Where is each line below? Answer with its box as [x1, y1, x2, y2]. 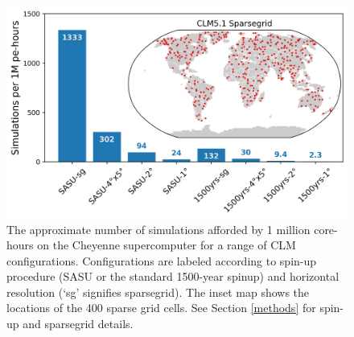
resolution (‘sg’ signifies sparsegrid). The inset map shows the [6, 283, 310, 300]
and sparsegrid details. [23, 315, 134, 332]
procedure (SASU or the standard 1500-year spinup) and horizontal [6, 268, 340, 285]
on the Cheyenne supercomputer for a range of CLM [37, 236, 296, 253]
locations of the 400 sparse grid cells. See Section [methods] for [6, 299, 316, 316]
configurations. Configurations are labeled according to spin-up [6, 252, 317, 269]
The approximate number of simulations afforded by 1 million [6, 220, 311, 237]
